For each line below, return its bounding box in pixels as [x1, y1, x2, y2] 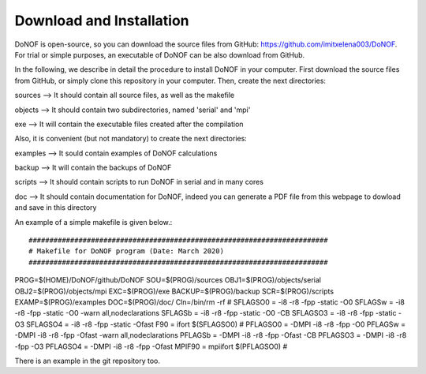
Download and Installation [14, 12, 189, 29]
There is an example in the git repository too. [14, 356, 161, 365]
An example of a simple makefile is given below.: [14, 217, 173, 226]
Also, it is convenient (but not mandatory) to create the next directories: [14, 134, 248, 144]
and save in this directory [14, 203, 97, 212]
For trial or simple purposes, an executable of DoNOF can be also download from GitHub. [14, 50, 305, 59]
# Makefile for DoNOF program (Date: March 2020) [28, 247, 225, 256]
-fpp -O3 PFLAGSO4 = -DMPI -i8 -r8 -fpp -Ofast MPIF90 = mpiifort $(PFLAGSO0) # [14, 342, 288, 351]
